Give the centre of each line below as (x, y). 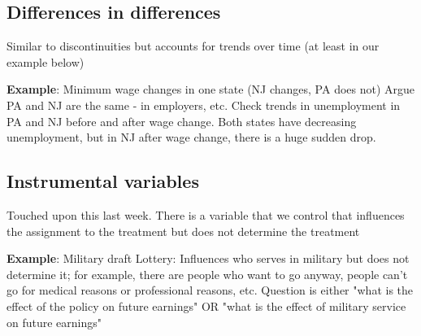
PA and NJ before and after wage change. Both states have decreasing (182, 121)
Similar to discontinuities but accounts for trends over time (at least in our (193, 46)
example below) (46, 61)
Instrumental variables (103, 181)
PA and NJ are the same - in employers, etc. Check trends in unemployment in (204, 105)
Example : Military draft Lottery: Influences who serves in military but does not (208, 258)
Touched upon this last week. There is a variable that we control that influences (206, 214)
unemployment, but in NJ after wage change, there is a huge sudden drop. (191, 137)
